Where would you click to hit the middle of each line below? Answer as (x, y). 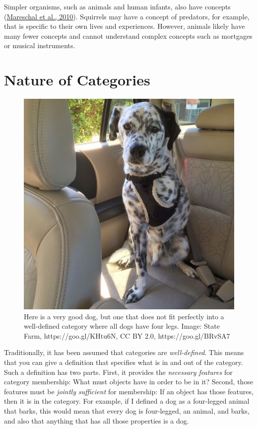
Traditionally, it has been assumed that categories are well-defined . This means (124, 352)
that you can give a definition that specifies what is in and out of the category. (124, 362)
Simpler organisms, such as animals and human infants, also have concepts (117, 6)
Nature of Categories (77, 80)
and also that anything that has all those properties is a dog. (96, 420)
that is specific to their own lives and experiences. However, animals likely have (125, 26)
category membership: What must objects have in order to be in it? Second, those (129, 382)
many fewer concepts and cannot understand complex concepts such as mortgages (128, 36)
